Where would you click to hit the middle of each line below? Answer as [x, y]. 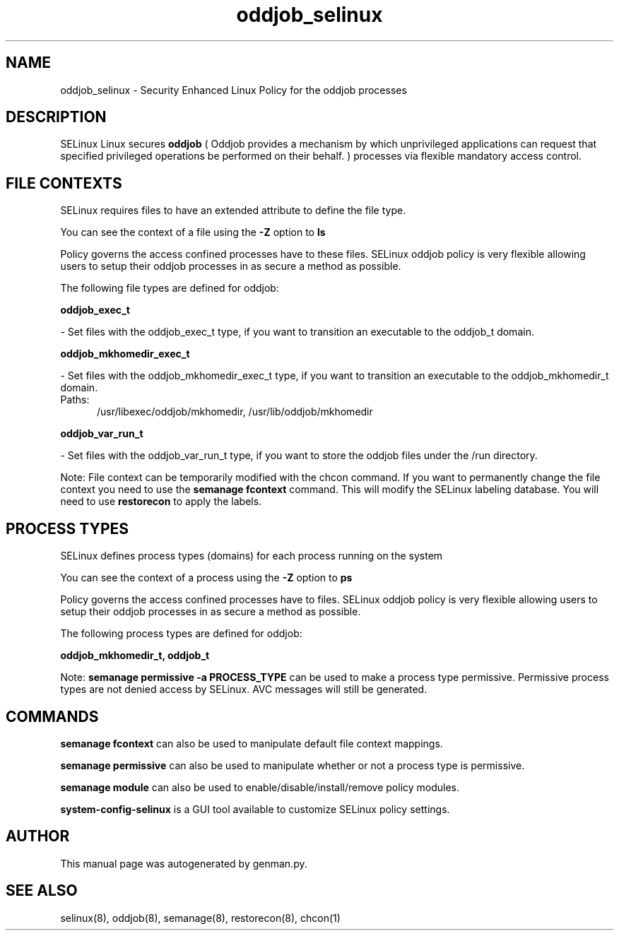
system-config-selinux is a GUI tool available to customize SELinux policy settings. [255, 809]
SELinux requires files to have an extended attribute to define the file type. [233, 211]
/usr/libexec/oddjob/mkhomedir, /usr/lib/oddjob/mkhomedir [235, 412]
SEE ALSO [42, 891]
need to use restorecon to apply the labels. [161, 502]
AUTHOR [38, 836]
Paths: [75, 400]
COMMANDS [52, 716]
